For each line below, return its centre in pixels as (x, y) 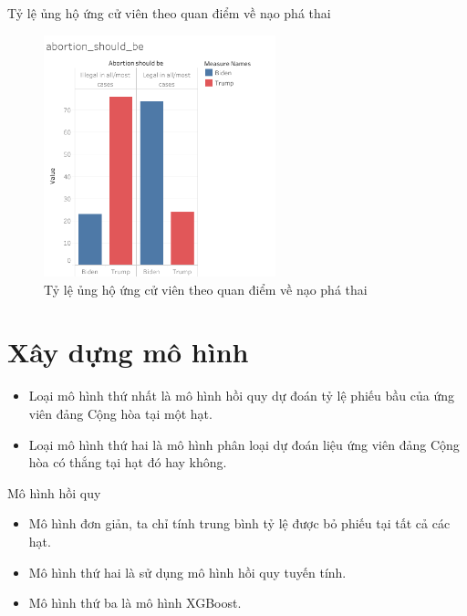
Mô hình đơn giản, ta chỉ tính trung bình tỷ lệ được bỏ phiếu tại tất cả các (239, 523)
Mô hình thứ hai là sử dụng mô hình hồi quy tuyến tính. (187, 572)
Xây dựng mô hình (128, 352)
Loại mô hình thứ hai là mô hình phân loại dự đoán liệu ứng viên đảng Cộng (244, 444)
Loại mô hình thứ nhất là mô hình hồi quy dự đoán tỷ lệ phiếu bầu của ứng (241, 396)
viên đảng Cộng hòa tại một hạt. (120, 414)
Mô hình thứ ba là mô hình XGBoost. (135, 603)
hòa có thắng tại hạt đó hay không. (128, 462)
